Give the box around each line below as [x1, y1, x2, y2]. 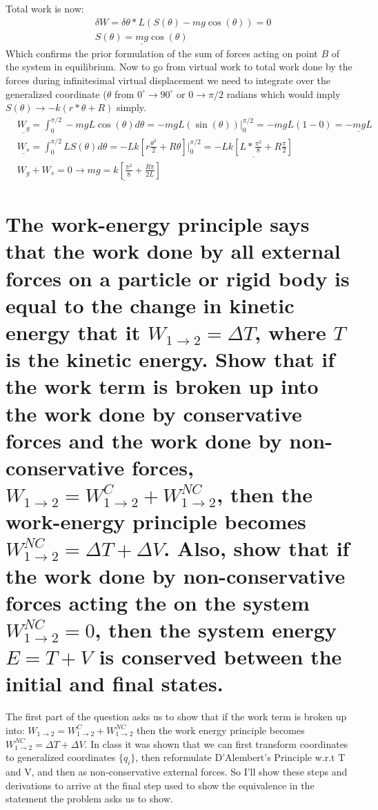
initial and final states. [6, 669, 223, 698]
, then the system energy [94, 615, 337, 644]
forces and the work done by [6, 426, 282, 454]
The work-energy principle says [6, 210, 310, 238]
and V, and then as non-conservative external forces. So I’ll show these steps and [6, 764, 348, 778]
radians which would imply [226, 86, 341, 101]
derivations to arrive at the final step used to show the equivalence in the [6, 778, 315, 792]
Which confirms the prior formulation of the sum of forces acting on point [6, 46, 318, 60]
